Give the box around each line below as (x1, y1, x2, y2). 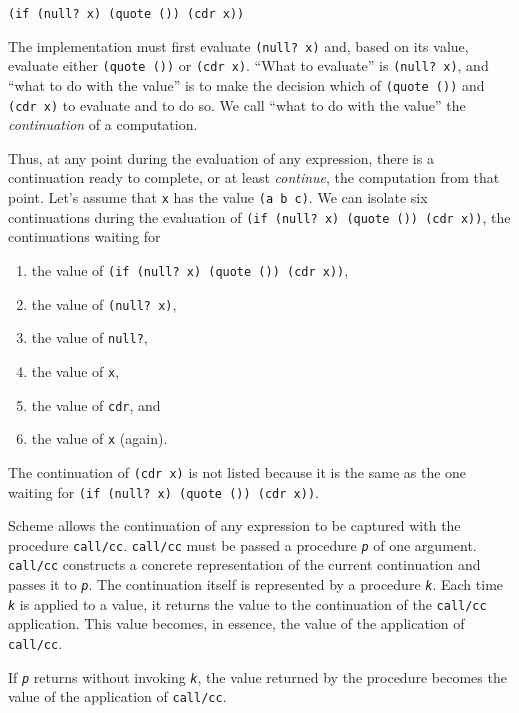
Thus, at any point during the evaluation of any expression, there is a (8, 147, 434, 168)
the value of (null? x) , (31, 293, 177, 314)
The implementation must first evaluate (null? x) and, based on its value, (8, 35, 469, 56)
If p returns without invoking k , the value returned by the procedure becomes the (8, 666, 507, 687)
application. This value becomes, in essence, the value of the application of (8, 613, 465, 634)
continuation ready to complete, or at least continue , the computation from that (8, 167, 500, 188)
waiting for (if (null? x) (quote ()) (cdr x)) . (8, 481, 319, 502)
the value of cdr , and (31, 394, 161, 415)
